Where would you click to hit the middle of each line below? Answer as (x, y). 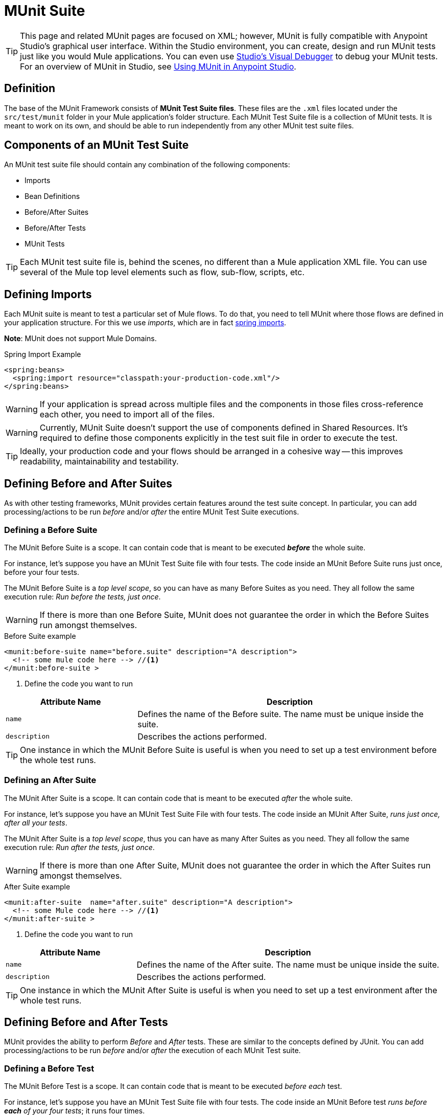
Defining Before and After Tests (86, 1022)
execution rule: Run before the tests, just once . (83, 596)
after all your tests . (36, 822)
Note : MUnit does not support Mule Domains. (80, 339)
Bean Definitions (52, 196)
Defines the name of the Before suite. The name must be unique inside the (281, 714)
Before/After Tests (55, 228)
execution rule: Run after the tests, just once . (79, 847)
